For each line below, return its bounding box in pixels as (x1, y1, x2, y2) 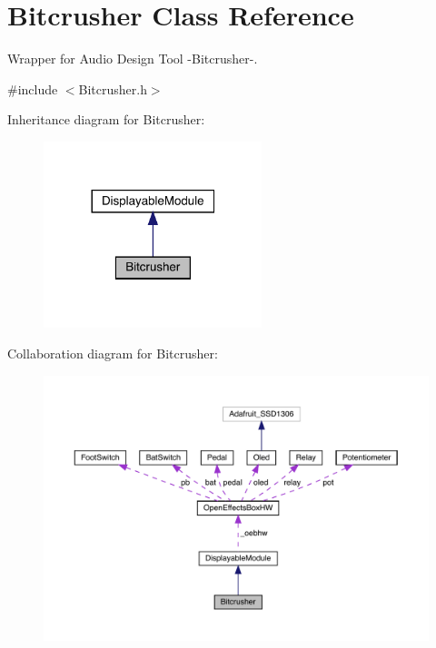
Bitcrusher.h (78, 79, 147, 98)
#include (7, 79, 58, 98)
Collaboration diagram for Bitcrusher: (7, 343, 218, 362)
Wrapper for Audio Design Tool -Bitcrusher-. (7, 49, 258, 68)
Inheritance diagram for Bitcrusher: (7, 110, 205, 129)
